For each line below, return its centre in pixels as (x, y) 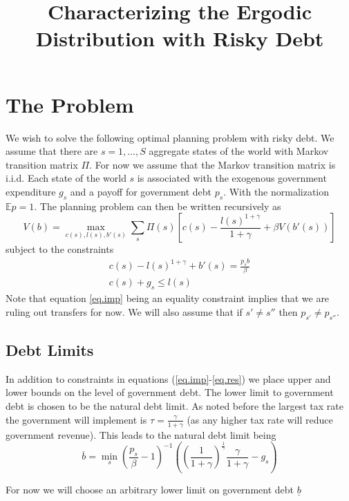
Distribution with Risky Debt (180, 38)
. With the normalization (276, 191)
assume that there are (52, 151)
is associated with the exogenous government (232, 178)
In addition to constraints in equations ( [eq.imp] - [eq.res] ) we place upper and (168, 378)
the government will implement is (76, 419)
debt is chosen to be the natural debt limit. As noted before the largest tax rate (174, 406)
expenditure (31, 191)
